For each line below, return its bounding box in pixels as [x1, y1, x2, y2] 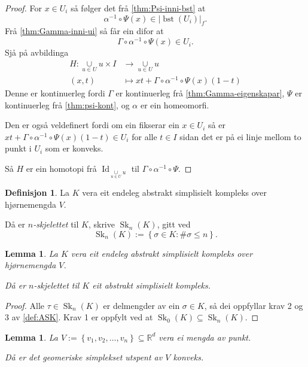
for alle [132, 130, 157, 142]
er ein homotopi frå [26, 162, 97, 175]
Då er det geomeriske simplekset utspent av [5, 351, 163, 363]
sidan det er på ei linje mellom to [179, 130, 301, 142]
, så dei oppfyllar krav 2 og [204, 299, 303, 311]
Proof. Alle [5, 299, 45, 311]
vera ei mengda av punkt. [158, 330, 251, 343]
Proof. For [5, 2, 42, 14]
